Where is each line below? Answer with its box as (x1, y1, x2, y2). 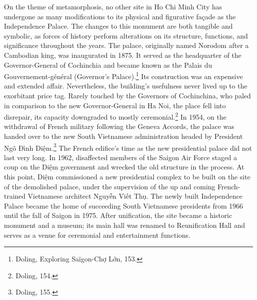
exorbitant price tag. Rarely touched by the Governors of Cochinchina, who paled (4, 90, 251, 100)
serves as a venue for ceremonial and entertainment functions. (4, 229, 191, 240)
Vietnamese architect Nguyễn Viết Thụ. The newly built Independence (28, 191, 243, 201)
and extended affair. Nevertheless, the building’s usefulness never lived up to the (4, 81, 248, 91)
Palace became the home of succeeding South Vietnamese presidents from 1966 (4, 200, 243, 211)
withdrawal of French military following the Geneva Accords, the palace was (4, 121, 235, 131)
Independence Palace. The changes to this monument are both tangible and (4, 21, 233, 31)
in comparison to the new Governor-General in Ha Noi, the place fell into (4, 100, 226, 110)
